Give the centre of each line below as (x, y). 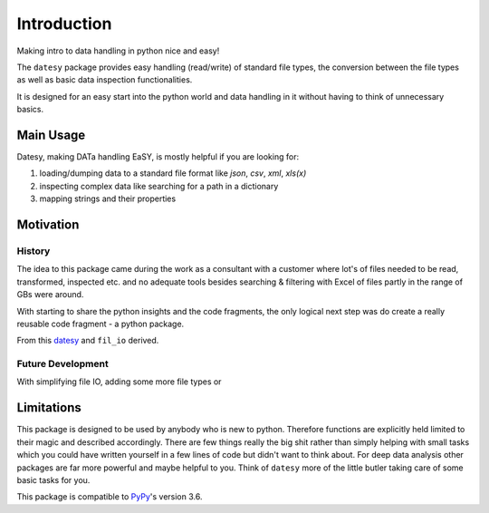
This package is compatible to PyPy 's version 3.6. (110, 497)
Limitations (49, 408)
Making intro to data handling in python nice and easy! (118, 51)
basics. (30, 110)
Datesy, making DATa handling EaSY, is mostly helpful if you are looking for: (158, 157)
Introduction (64, 24)
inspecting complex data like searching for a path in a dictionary (159, 186)
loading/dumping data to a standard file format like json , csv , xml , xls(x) (173, 173)
